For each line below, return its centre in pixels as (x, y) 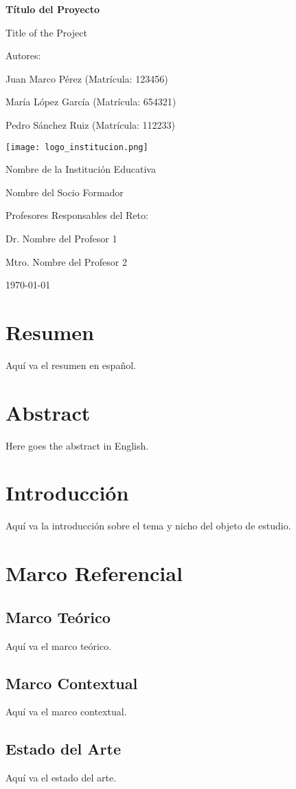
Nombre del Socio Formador (65, 192)
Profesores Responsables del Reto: (77, 215)
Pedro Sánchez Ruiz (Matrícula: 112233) (91, 124)
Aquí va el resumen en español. (71, 365)
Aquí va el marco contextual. (66, 712)
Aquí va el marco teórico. (59, 645)
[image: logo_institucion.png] (77, 147)
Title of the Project (46, 32)
